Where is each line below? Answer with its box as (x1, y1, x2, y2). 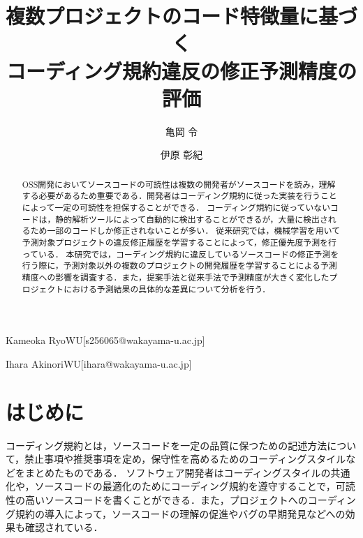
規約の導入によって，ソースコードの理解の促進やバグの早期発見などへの (15, 506, 346, 521)
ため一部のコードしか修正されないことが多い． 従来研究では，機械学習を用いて (30, 225, 341, 237)
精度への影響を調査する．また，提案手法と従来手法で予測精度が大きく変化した (22, 271, 329, 283)
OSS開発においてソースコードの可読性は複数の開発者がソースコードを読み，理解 (22, 178, 336, 190)
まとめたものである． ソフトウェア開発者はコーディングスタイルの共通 (24, 465, 350, 479)
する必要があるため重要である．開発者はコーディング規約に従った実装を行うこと (22, 190, 337, 202)
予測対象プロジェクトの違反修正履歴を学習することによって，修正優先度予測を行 (22, 236, 336, 248)
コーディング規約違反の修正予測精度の (6, 56, 357, 84)
